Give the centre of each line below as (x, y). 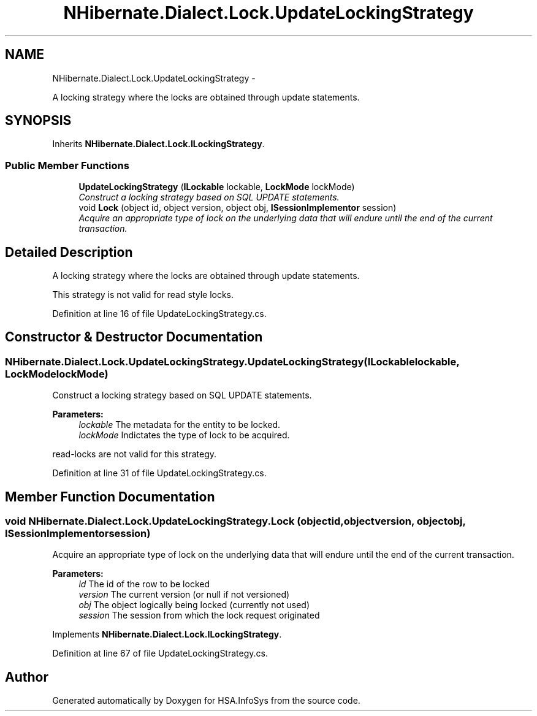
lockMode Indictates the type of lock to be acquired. (184, 435)
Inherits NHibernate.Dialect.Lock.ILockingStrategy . (158, 144)
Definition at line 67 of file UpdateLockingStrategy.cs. (160, 653)
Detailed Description (69, 252)
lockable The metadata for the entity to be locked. (180, 425)
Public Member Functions (67, 165)
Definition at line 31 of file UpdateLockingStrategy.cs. (159, 473)
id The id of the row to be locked (144, 584)
